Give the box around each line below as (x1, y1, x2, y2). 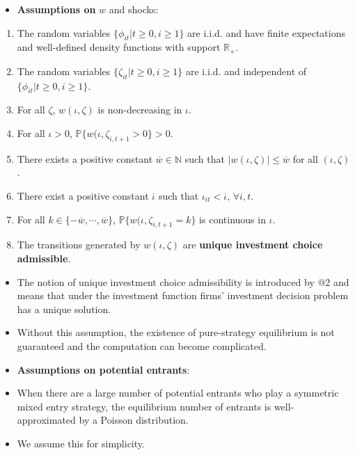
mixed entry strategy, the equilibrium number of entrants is (17, 399, 271, 413)
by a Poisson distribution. (79, 413, 189, 427)
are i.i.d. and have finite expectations (187, 25, 345, 40)
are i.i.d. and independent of (185, 63, 307, 78)
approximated (17, 413, 76, 427)
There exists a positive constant (17, 151, 153, 166)
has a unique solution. (17, 301, 111, 316)
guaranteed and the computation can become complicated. (17, 338, 267, 353)
